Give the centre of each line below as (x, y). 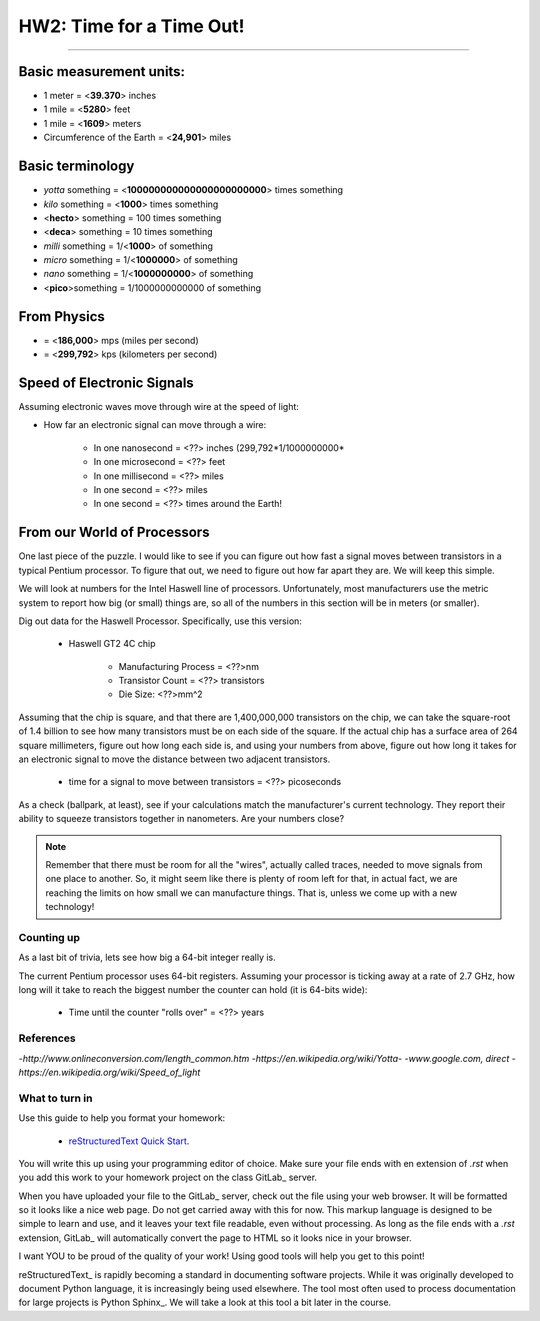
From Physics (61, 316)
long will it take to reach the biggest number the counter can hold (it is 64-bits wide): (193, 990)
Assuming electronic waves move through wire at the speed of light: (159, 407)
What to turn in (55, 1098)
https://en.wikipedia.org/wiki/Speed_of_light (109, 1072)
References (47, 1038)
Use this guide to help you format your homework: (122, 1118)
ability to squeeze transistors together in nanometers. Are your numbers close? (181, 819)
